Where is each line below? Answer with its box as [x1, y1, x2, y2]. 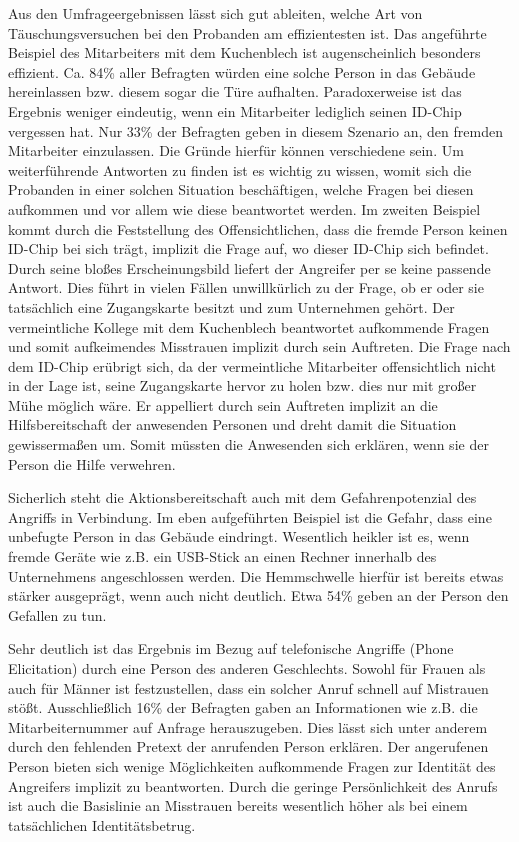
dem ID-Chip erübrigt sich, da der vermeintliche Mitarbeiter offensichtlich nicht [8, 355, 496, 376]
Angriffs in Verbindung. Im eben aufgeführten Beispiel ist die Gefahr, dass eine [8, 506, 492, 527]
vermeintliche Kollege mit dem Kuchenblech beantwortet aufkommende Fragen [8, 316, 490, 337]
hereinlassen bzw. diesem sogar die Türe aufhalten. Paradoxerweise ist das [8, 81, 462, 102]
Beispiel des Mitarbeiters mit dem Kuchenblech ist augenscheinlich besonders [8, 42, 481, 63]
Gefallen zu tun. [8, 604, 107, 625]
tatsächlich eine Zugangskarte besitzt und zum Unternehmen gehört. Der [8, 296, 455, 317]
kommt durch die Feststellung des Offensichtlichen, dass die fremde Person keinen [8, 218, 508, 239]
